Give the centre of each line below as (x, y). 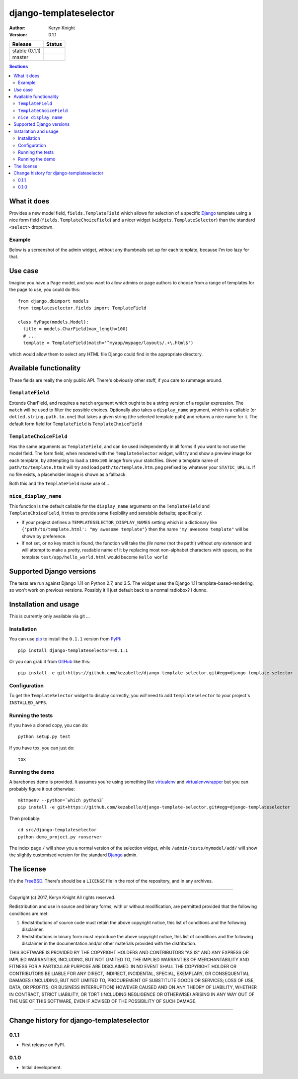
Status (54, 44)
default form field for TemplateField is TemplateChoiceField (76, 424)
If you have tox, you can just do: (42, 748)
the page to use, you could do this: (45, 290)
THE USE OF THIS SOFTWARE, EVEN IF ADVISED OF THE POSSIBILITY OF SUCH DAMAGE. (103, 1001)
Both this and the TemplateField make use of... (59, 483)
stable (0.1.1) (26, 51)
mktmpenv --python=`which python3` (61, 800)
